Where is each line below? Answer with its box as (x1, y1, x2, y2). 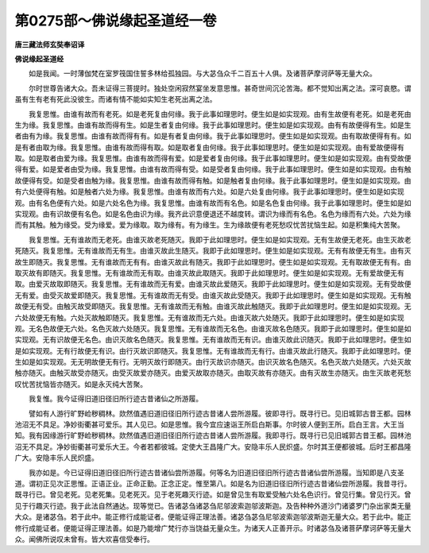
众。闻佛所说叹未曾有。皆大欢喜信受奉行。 (14, 534, 154, 543)
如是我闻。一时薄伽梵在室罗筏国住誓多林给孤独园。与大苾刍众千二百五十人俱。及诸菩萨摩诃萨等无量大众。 (28, 68, 377, 79)
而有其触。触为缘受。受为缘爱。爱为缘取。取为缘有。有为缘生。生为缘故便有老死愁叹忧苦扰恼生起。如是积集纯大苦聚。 (14, 220, 404, 230)
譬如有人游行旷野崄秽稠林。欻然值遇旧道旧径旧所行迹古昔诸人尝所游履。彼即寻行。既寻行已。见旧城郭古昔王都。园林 (28, 408, 412, 418)
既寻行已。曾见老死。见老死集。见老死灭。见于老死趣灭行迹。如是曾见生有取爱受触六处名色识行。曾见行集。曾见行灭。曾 (14, 489, 412, 500)
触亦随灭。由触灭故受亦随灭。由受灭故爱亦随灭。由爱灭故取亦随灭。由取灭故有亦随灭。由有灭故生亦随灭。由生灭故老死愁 (14, 368, 412, 377)
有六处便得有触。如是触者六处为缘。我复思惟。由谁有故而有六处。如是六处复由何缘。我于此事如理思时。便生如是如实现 (14, 187, 404, 196)
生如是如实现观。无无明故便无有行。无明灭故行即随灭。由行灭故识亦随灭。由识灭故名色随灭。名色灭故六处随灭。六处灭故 (14, 358, 412, 367)
